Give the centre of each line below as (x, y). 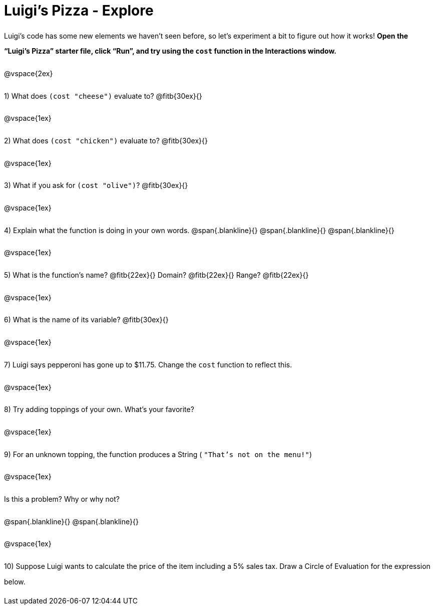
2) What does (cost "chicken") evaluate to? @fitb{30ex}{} (106, 141)
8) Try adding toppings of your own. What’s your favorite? (99, 410)
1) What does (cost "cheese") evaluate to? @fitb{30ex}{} (103, 96)
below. (15, 581)
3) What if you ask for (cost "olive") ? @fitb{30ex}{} (96, 185)
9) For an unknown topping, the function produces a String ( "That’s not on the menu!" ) (158, 454)
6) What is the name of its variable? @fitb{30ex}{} (86, 320)
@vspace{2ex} (29, 74)
